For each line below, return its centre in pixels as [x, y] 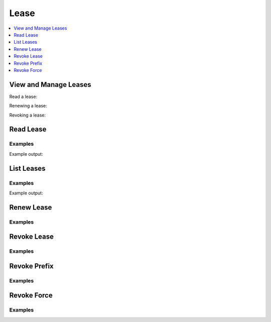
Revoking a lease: [28, 115]
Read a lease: [23, 96]
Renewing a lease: [28, 106]
